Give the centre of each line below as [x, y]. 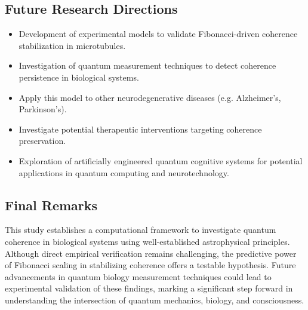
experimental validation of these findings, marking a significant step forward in [149, 288]
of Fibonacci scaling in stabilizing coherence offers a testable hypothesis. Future [150, 265]
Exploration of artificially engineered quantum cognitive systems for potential [161, 160]
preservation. [42, 141]
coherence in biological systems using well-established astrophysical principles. [147, 241]
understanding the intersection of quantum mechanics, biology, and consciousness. [155, 300]
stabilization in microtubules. [72, 45]
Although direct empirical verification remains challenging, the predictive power [151, 253]
